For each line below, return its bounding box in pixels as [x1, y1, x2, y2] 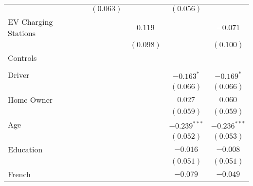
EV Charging [8, 16, 53, 27]
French [8, 168, 31, 180]
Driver [8, 69, 30, 80]
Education [8, 144, 43, 155]
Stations [8, 27, 36, 38]
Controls [8, 52, 37, 63]
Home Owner [8, 94, 53, 105]
